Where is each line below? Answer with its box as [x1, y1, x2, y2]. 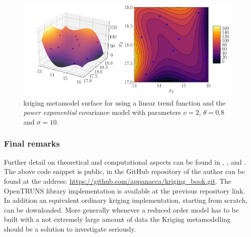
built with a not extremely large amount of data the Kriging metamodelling [4, 214, 231, 224]
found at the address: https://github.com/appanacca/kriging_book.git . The [4, 175, 231, 186]
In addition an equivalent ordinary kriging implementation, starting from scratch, [4, 195, 248, 205]
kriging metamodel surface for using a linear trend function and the [23, 97, 226, 108]
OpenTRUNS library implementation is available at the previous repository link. [4, 185, 245, 195]
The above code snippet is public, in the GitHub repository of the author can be [4, 166, 245, 176]
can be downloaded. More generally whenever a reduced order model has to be [4, 204, 239, 215]
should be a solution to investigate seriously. [4, 223, 136, 234]
